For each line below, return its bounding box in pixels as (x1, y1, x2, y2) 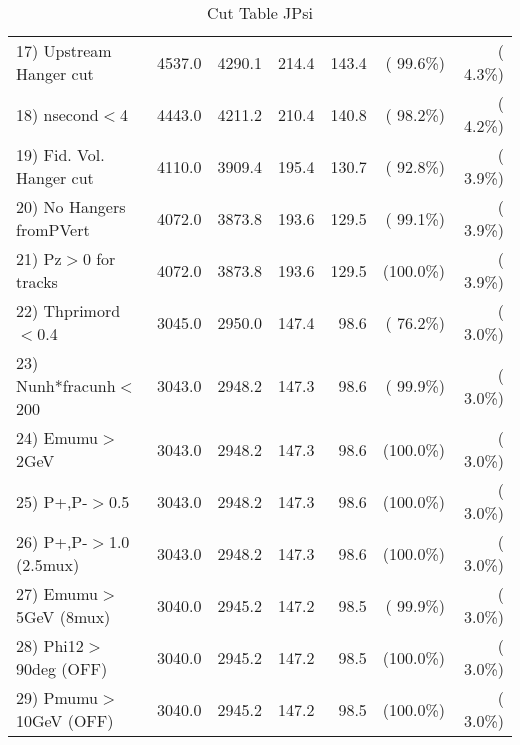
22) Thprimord (16, 299, 121, 322)
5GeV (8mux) (16, 605, 111, 628)
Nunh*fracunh (16, 374, 116, 397)
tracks (16, 270, 58, 293)
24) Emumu (16, 426, 99, 449)
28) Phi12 (16, 634, 84, 657)
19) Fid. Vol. (16, 143, 105, 166)
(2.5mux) (16, 553, 80, 576)
